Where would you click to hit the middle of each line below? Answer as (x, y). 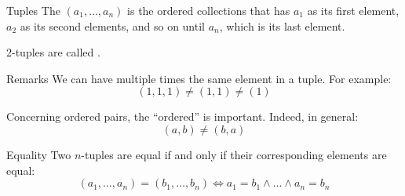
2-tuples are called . (53, 52)
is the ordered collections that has (209, 10)
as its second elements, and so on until (112, 25)
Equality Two (39, 154)
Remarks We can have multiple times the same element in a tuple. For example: (199, 78)
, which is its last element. (282, 25)
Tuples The (33, 10)
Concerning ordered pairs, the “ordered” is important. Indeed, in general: (182, 116)
